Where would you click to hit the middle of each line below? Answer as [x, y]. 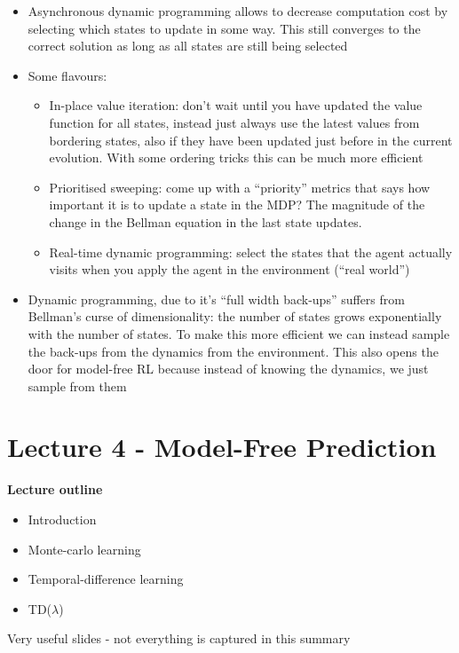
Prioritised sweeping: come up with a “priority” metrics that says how [240, 187]
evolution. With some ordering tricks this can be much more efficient [236, 157]
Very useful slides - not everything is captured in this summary [179, 638]
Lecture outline [55, 489]
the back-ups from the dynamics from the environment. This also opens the [233, 351]
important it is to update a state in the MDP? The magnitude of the [237, 205]
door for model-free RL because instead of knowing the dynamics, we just [228, 369]
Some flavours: [67, 75]
